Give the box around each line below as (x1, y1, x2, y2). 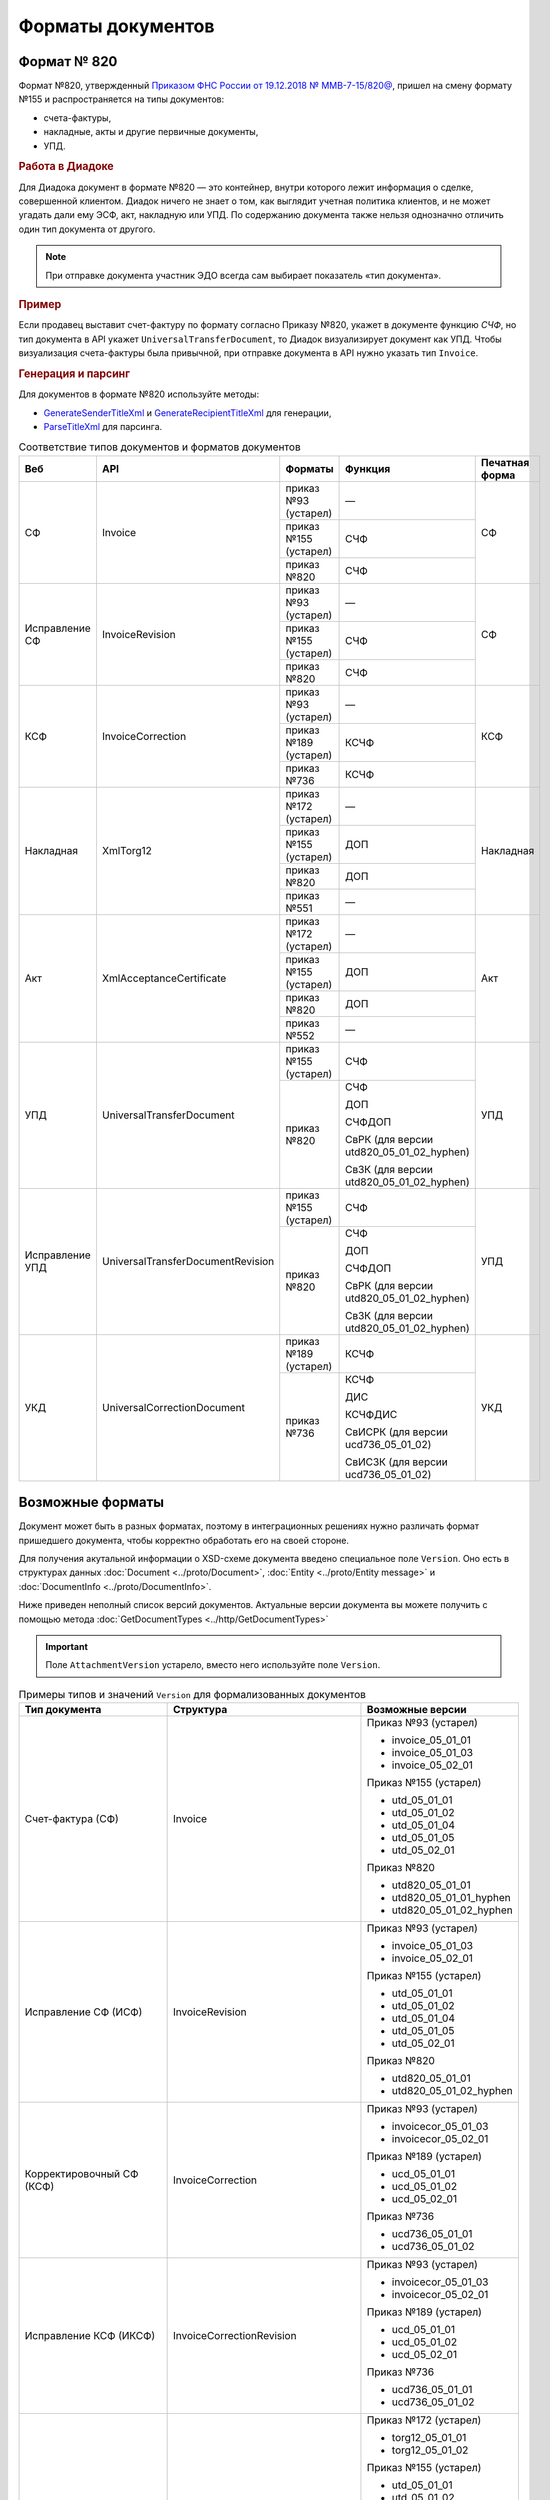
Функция (345, 461, 391, 475)
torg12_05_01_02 (391, 2443, 469, 2457)
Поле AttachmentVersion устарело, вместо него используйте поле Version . (45, 1659, 381, 1671)
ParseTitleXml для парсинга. (43, 420, 163, 432)
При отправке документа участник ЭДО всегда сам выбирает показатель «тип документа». (45, 269, 442, 281)
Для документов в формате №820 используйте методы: (18, 388, 260, 400)
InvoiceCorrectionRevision (173, 2329, 297, 2343)
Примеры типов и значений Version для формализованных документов (18, 1687, 367, 1701)
